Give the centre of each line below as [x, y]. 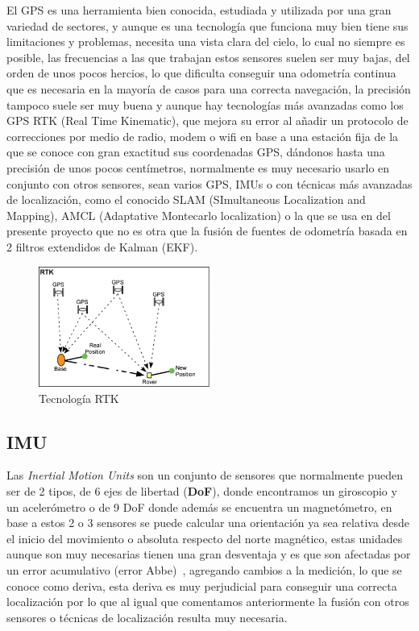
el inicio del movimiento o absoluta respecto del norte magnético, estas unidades [205, 538]
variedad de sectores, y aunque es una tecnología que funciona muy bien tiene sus [207, 25]
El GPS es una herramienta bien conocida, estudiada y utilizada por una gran [199, 10]
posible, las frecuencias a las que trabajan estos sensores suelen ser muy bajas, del [208, 57]
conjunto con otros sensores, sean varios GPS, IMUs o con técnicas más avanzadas [209, 183]
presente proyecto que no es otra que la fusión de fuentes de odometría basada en [207, 231]
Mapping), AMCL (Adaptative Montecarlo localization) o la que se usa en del [199, 215]
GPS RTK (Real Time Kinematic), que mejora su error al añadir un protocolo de [207, 120]
